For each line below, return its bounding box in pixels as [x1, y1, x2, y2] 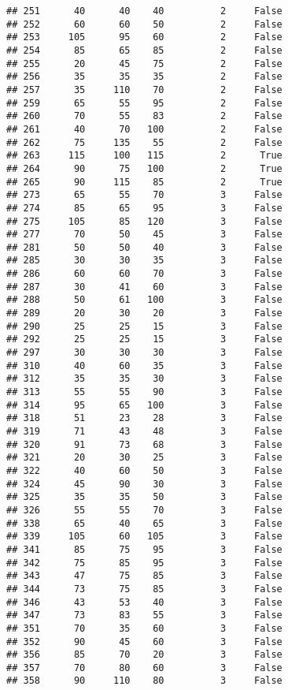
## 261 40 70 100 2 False [6, 123, 282, 135]
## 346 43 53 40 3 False [6, 596, 282, 608]
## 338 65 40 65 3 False [6, 517, 282, 529]
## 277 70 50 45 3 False [6, 229, 282, 241]
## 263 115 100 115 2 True [6, 150, 282, 162]
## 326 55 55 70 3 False [6, 504, 282, 516]
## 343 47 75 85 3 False [6, 570, 282, 582]
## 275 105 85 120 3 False [6, 215, 282, 227]
